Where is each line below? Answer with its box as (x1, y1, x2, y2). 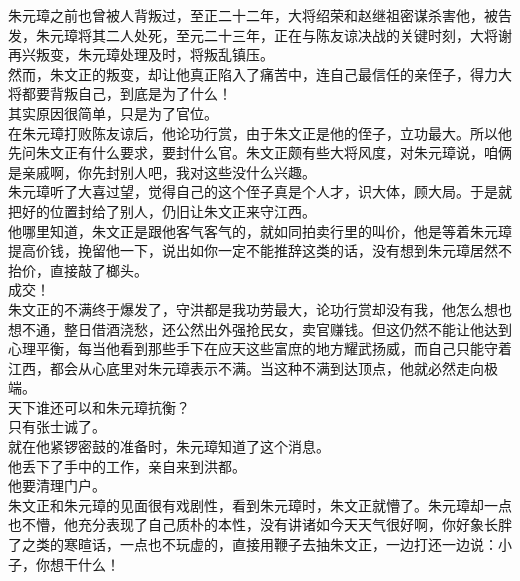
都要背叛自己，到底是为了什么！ (21, 83, 232, 104)
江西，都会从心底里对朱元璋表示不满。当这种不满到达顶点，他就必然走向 (8, 357, 484, 378)
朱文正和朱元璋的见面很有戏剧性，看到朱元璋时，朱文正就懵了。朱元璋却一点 (8, 494, 512, 515)
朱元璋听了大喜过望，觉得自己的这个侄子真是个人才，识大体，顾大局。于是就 (8, 181, 512, 202)
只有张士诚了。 (8, 416, 106, 437)
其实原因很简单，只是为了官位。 (8, 102, 218, 123)
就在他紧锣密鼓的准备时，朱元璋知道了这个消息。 (8, 436, 330, 457)
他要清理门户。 (8, 475, 106, 496)
